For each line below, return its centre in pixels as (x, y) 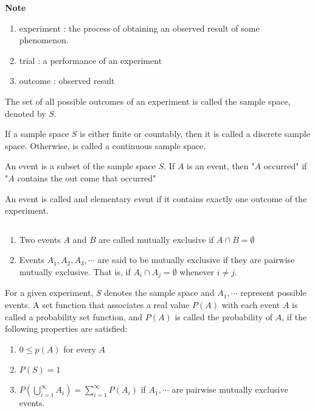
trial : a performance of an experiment (91, 60)
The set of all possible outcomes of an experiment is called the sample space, (148, 101)
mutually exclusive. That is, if (75, 271)
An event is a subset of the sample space (81, 166)
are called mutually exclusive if (156, 239)
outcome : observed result (67, 81)
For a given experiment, (49, 293)
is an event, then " (221, 166)
